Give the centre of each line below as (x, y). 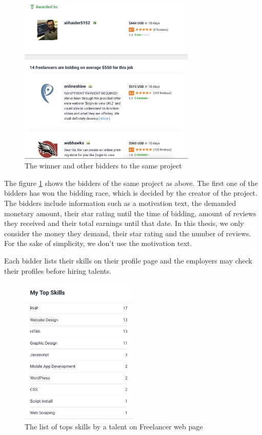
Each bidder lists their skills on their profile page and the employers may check (128, 260)
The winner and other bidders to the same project (103, 166)
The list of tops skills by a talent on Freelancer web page (114, 426)
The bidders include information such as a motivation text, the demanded (120, 203)
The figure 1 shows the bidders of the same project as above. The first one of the (131, 183)
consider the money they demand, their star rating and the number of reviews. (128, 233)
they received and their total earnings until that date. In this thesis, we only (124, 223)
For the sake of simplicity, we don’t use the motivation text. (98, 243)
